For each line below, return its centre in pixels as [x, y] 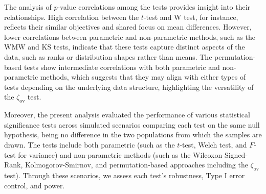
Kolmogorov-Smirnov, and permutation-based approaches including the [137, 165]
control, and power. [35, 185]
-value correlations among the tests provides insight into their [154, 7]
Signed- [236, 154]
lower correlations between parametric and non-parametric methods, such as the [130, 37]
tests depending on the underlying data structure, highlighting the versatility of [129, 87]
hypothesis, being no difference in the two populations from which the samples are [133, 135]
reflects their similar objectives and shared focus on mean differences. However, [128, 27]
